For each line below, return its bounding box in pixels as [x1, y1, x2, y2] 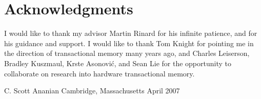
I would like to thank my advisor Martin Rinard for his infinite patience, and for [4, 28, 257, 38]
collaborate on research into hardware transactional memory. [4, 68, 195, 78]
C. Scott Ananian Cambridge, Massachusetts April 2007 [4, 85, 180, 96]
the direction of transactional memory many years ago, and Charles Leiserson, [4, 48, 250, 58]
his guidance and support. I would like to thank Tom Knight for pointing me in [4, 37, 254, 48]
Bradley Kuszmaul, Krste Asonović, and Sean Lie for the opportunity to [4, 57, 231, 68]
